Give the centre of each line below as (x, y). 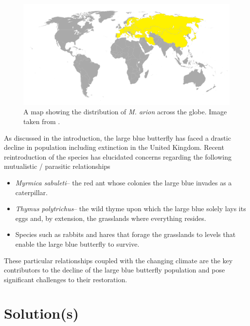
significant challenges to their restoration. (66, 279)
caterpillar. (32, 192)
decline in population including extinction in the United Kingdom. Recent (114, 147)
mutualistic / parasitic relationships (57, 166)
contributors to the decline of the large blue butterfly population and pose (115, 270)
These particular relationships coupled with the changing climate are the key (118, 260)
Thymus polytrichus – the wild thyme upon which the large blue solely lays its (131, 208)
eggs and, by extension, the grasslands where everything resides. (111, 218)
